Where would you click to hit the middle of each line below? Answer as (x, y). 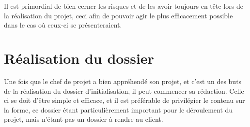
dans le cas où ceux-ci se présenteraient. (63, 25)
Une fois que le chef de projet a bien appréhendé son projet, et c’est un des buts (123, 81)
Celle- (238, 91)
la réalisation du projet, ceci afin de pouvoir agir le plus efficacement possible (118, 15)
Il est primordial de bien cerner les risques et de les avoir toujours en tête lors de (124, 6)
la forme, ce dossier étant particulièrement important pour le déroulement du (118, 109)
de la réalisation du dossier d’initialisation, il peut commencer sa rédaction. (116, 91)
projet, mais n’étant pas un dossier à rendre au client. (84, 119)
